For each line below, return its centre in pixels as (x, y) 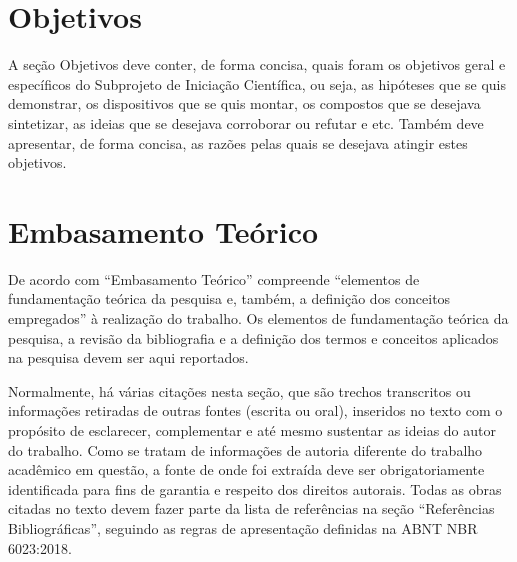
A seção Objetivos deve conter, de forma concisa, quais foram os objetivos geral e (257, 64)
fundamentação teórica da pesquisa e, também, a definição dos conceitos (229, 298)
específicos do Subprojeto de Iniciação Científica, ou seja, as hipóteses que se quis (257, 83)
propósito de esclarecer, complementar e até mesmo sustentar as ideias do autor (252, 429)
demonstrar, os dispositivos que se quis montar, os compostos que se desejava (244, 103)
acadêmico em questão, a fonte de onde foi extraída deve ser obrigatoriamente (246, 469)
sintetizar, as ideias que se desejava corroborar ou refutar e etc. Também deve (246, 122)
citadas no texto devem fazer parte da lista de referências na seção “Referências (251, 508)
